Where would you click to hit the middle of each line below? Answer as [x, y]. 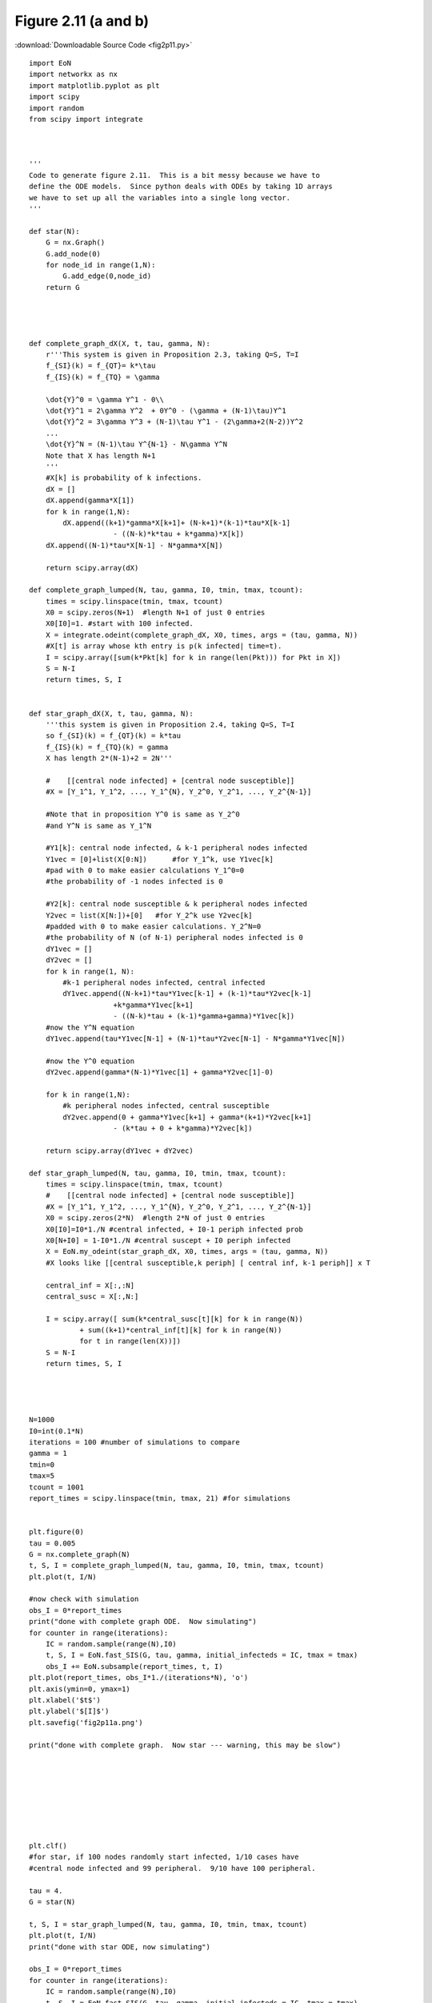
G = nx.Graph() [75, 243]
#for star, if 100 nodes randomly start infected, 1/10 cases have [164, 1857]
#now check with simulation [84, 1599]
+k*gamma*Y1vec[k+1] [153, 1005]
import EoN [50, 63]
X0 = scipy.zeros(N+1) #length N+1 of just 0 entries [155, 613]
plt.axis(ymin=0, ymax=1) [80, 1689]
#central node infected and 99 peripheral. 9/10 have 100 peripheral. [172, 1868]
